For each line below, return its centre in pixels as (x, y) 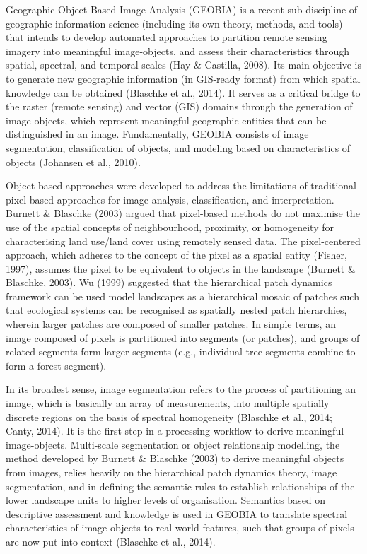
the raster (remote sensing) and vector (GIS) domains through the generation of (179, 106)
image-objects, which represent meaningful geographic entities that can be (166, 120)
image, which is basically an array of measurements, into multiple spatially (168, 403)
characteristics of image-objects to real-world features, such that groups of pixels (180, 528)
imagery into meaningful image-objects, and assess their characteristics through (178, 51)
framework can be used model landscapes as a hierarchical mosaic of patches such (182, 296)
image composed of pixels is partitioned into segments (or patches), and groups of (183, 337)
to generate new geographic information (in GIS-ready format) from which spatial (183, 78)
